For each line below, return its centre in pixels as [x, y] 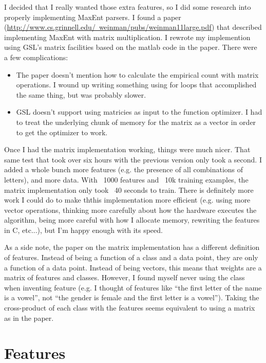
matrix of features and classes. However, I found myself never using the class [125, 277]
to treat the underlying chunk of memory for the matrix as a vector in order [136, 122]
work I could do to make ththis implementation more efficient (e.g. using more [127, 200]
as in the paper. [29, 317]
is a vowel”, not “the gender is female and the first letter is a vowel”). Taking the [132, 297]
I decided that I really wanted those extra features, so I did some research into [128, 7]
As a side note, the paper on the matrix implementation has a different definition [132, 247]
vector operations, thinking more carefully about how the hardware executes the [130, 210]
